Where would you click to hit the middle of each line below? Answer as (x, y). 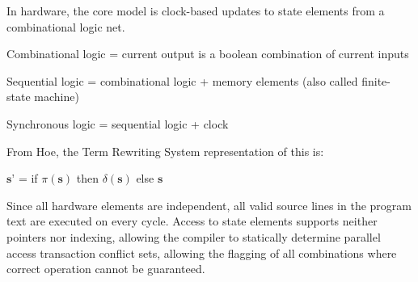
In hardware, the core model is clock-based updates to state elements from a (196, 11)
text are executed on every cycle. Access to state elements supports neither (192, 221)
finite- (376, 80)
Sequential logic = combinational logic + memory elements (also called (182, 80)
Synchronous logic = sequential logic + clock (118, 123)
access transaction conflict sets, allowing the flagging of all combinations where (202, 253)
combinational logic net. (66, 26)
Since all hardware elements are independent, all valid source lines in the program (209, 205)
